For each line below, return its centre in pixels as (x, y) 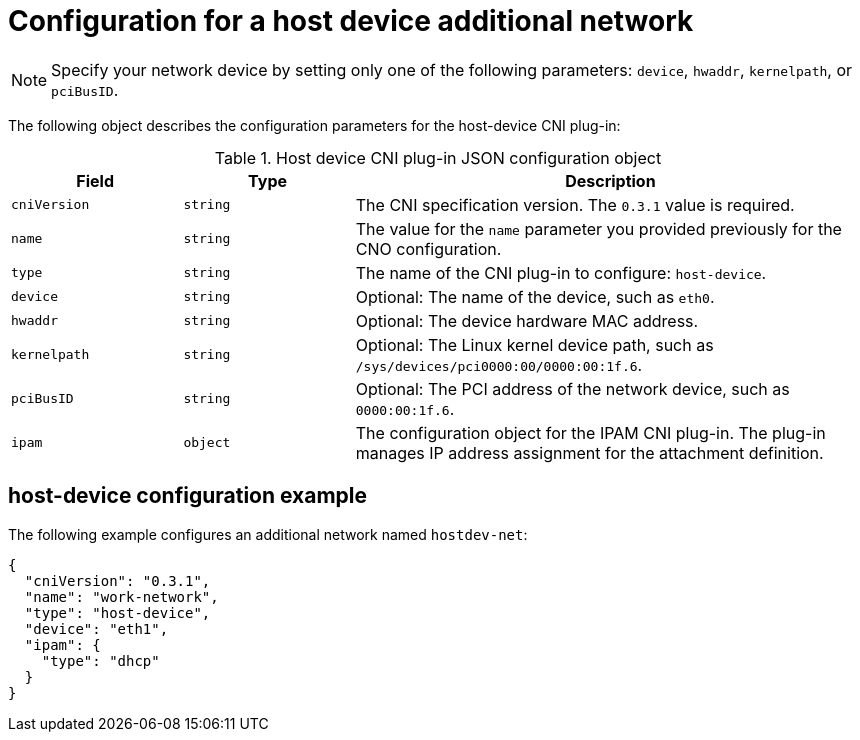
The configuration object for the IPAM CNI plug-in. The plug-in (590, 432)
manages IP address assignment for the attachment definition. (589, 452)
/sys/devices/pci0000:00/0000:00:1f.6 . (499, 364)
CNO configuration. (428, 248)
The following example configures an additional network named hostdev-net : (268, 534)
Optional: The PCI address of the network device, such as (572, 388)
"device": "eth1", (96, 628)
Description (610, 180)
